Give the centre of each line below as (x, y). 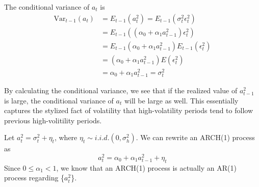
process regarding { (34, 178)
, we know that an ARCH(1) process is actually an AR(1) (146, 167)
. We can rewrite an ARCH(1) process (195, 137)
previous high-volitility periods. (53, 120)
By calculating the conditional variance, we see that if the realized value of (121, 90)
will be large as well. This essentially (181, 100)
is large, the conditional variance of (59, 100)
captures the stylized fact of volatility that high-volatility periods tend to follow (129, 110)
